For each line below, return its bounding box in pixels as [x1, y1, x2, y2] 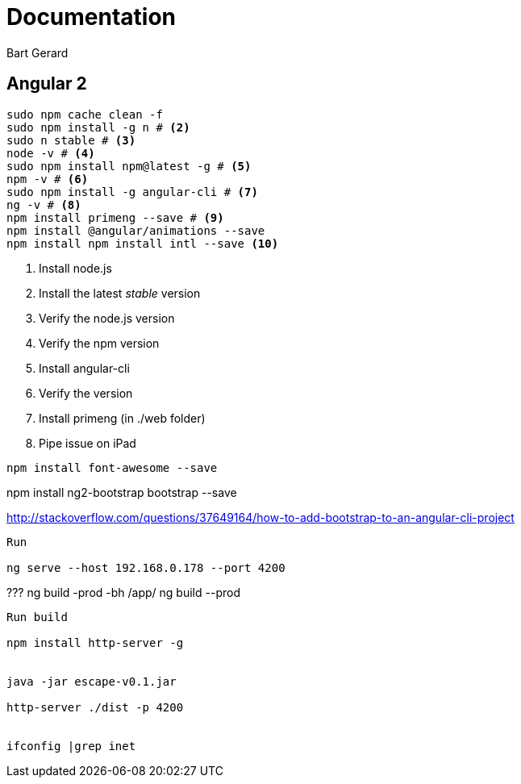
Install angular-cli [39, 361, 130, 375]
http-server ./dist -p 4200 [6, 700, 184, 714]
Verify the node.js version [39, 311, 175, 325]
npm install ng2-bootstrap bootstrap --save [6, 485, 237, 499]
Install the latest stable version [39, 286, 201, 300]
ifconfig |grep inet [6, 739, 136, 753]
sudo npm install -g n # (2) [6, 120, 190, 134]
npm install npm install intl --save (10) [6, 236, 279, 250]
